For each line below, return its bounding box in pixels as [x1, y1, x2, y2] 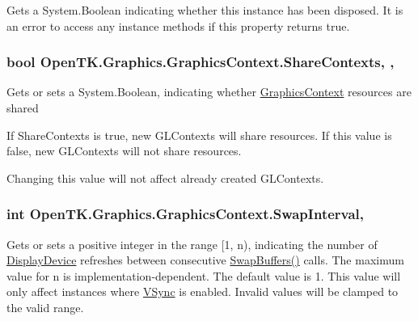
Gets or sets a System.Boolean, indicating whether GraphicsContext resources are [6, 83, 412, 100]
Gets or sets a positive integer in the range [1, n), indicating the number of [6, 235, 378, 252]
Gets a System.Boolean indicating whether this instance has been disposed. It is [6, 2, 403, 18]
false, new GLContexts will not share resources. [6, 142, 242, 159]
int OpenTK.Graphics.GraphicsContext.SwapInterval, [6, 204, 365, 224]
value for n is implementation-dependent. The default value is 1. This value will [6, 267, 401, 284]
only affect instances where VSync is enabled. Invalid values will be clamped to [6, 283, 399, 300]
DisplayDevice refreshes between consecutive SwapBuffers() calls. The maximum [6, 251, 404, 268]
